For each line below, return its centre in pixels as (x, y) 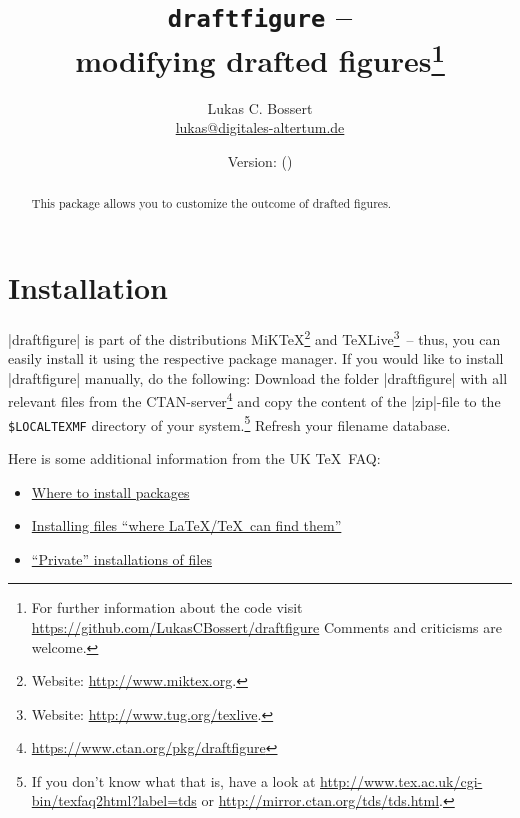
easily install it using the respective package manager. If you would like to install (256, 358)
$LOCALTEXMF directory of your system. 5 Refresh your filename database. (229, 423)
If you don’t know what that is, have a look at (173, 780)
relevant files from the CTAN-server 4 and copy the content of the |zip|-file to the (254, 400)
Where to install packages (110, 491)
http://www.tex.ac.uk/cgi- (401, 780)
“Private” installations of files (121, 558)
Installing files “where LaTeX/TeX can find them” (186, 525)
